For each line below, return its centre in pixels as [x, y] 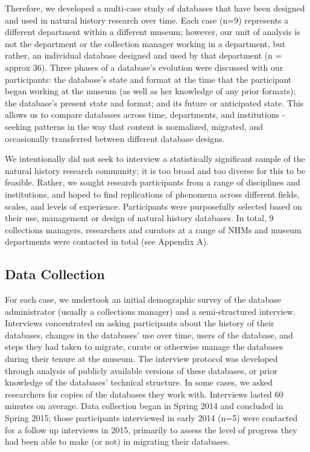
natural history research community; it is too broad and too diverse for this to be [155, 170]
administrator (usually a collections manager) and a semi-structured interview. [150, 311]
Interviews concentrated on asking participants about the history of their [140, 323]
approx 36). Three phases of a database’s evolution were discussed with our [144, 67]
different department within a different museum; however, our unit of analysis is [153, 32]
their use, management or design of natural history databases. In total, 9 [139, 218]
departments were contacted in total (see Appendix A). [107, 241]
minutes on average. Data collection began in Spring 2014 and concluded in [144, 406]
